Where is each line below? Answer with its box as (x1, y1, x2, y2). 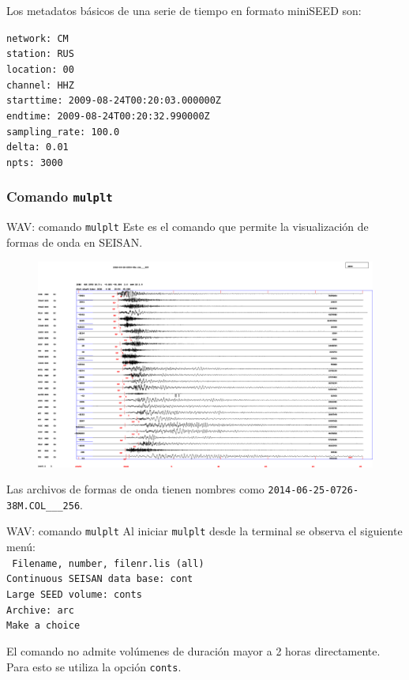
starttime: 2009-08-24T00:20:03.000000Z (6, 95, 222, 107)
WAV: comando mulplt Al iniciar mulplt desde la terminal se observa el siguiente (6, 523, 403, 539)
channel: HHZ (6, 79, 74, 91)
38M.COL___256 (6, 500, 81, 512)
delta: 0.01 (6, 142, 69, 153)
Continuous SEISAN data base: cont (6, 573, 193, 585)
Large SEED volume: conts (6, 589, 142, 601)
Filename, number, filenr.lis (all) (12, 557, 204, 569)
